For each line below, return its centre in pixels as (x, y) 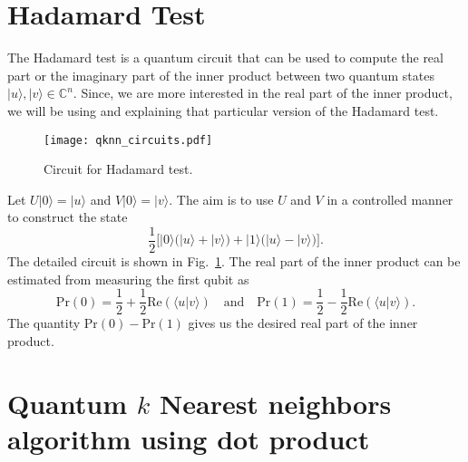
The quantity (44, 323)
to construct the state (68, 217)
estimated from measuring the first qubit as (128, 279)
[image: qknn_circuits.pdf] (128, 140)
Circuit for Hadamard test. (118, 169)
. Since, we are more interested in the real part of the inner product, (263, 93)
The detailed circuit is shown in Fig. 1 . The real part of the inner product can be (234, 261)
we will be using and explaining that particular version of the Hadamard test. (223, 110)
